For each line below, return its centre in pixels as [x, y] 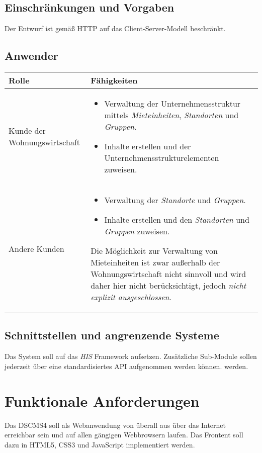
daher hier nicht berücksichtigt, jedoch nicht [168, 285]
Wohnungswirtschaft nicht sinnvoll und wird [168, 274]
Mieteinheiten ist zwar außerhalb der [155, 262]
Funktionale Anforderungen [102, 400]
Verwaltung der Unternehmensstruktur [172, 103]
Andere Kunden [36, 248]
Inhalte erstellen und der [148, 146]
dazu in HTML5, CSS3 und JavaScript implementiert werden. [100, 444]
